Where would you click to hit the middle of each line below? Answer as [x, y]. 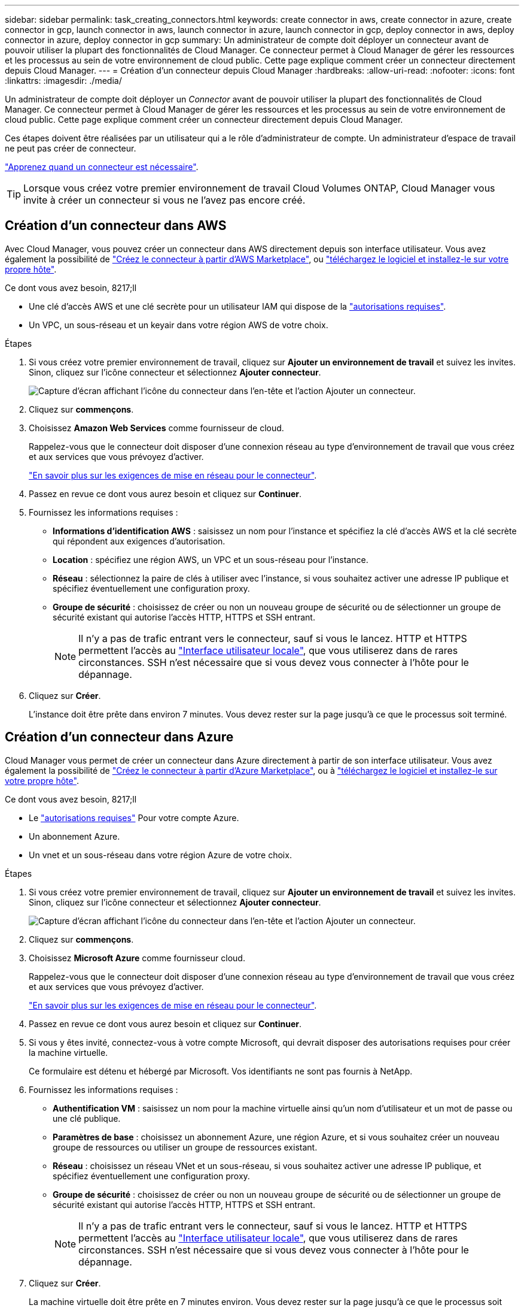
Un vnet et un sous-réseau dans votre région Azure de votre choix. [160, 855]
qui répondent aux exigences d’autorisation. [139, 541]
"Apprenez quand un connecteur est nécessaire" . [102, 167]
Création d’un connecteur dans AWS [116, 226]
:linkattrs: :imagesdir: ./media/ [63, 81]
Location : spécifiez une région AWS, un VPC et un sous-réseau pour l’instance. [211, 559]
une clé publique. [87, 1118]
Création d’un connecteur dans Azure [119, 737]
